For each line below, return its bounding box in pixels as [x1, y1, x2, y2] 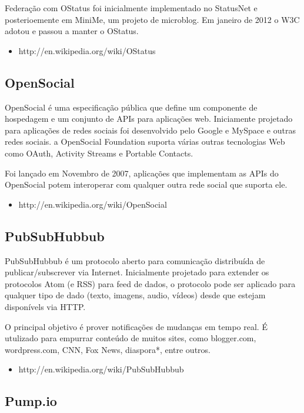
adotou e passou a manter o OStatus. [5, 25, 139, 37]
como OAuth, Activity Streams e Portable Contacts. [5, 146, 193, 159]
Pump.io [5, 392, 57, 410]
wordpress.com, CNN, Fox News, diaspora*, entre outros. [5, 343, 211, 355]
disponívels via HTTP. [5, 300, 86, 312]
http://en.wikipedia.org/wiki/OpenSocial [18, 198, 167, 210]
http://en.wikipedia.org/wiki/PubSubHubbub [18, 363, 184, 375]
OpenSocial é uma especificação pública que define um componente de [5, 101, 258, 113]
